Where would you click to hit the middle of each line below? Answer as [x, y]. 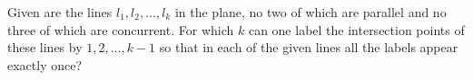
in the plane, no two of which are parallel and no [310, 12]
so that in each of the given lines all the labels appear [309, 47]
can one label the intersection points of [356, 29]
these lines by [45, 47]
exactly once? [45, 64]
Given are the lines [60, 12]
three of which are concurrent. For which [121, 29]
